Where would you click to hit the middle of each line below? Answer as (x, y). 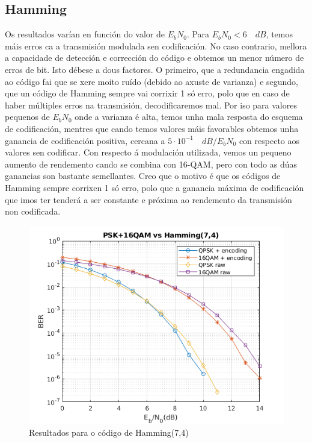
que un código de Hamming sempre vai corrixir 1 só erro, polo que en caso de (147, 93)
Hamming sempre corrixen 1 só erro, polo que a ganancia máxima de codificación (154, 187)
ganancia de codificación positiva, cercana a (85, 140)
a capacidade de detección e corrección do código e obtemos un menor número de (154, 58)
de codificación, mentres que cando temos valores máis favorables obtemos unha (152, 128)
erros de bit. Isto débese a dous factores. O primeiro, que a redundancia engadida (155, 69)
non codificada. (33, 211)
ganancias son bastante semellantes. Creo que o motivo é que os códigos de (143, 176)
